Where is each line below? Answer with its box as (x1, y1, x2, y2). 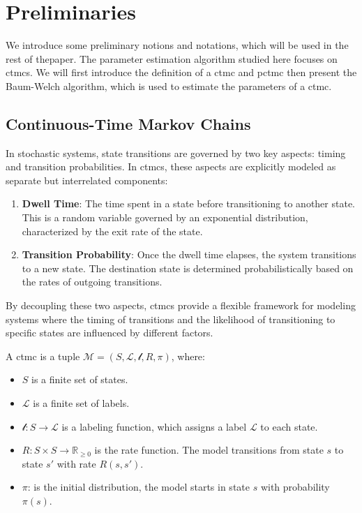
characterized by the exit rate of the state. (22, 223, 203, 238)
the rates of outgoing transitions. (22, 274, 163, 289)
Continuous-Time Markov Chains (6, 112, 251, 134)
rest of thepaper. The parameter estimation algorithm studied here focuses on (6, 51, 338, 66)
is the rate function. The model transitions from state (94, 443, 324, 457)
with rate (56, 456, 96, 470)
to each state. (260, 419, 318, 433)
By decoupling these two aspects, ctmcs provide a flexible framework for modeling (6, 298, 356, 313)
